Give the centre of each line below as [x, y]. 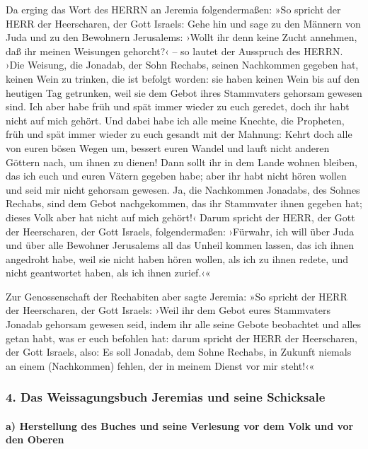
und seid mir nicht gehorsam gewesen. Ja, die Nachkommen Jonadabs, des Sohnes [183, 189]
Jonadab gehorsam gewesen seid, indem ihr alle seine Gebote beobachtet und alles [183, 324]
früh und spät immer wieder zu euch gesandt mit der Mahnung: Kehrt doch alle [179, 134]
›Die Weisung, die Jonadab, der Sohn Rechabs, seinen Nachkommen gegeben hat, [182, 65]
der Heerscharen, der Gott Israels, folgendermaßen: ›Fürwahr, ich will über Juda [180, 231]
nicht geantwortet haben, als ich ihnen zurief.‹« [108, 273]
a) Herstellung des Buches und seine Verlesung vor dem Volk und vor [180, 425]
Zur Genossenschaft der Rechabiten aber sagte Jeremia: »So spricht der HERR [177, 296]
